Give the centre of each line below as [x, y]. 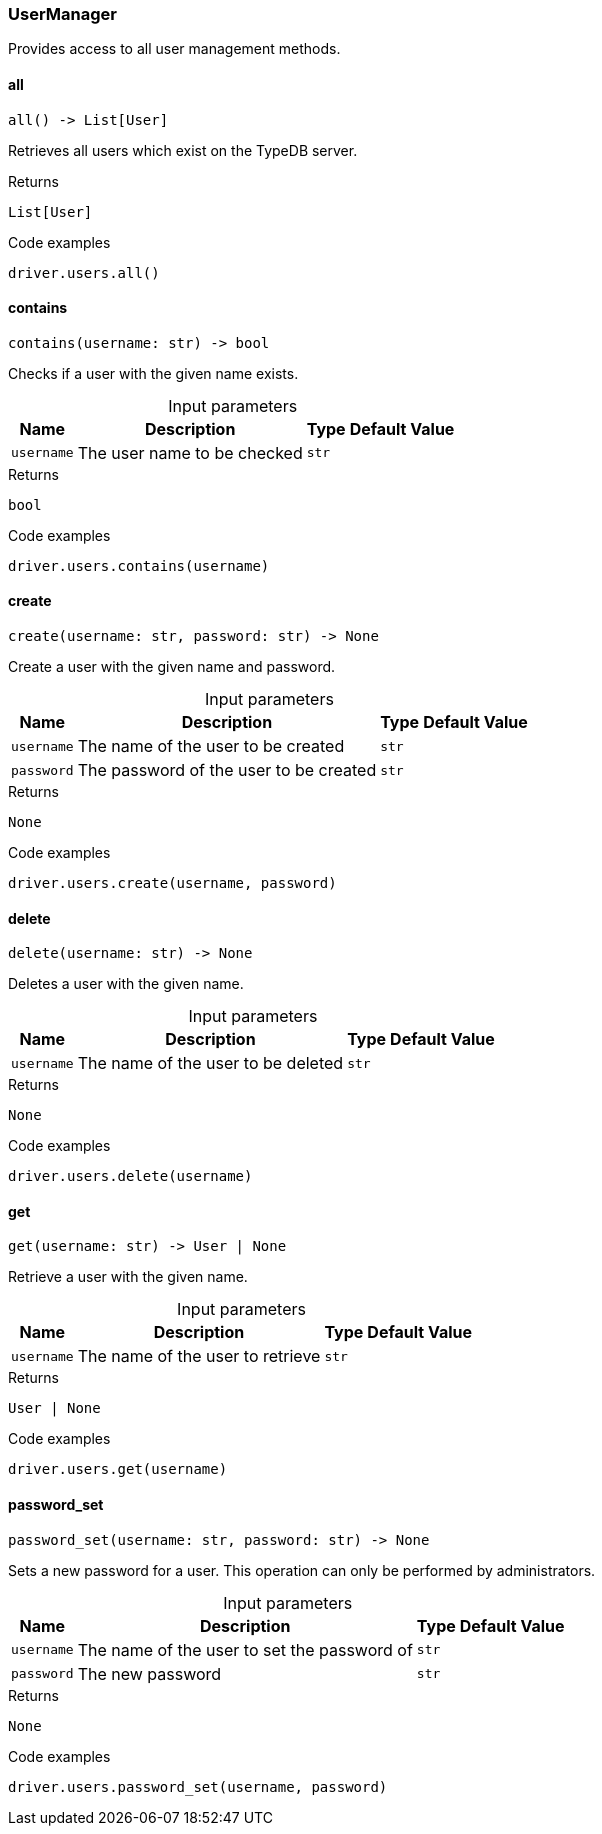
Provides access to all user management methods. [174, 49]
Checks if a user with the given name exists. [153, 373]
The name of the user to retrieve [199, 1356]
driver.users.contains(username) [139, 565]
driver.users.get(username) [118, 1469]
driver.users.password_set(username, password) [198, 1786]
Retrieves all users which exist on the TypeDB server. [183, 150]
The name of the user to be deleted [210, 1063]
